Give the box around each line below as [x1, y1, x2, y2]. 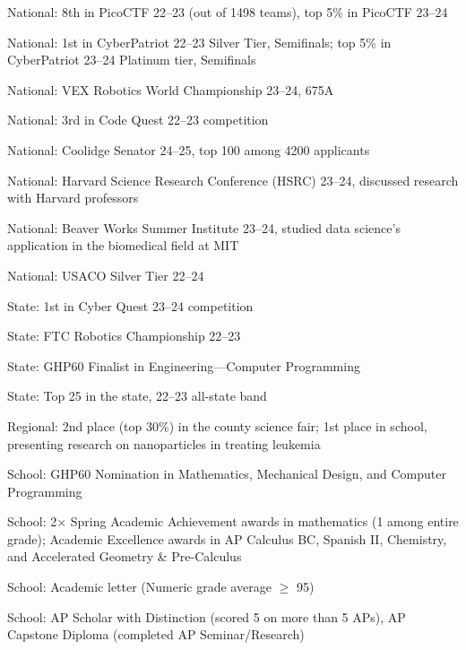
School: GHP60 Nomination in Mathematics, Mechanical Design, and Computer [7, 464, 446, 483]
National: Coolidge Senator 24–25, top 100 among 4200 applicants [7, 140, 370, 159]
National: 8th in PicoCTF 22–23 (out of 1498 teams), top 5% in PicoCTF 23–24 [7, 3, 448, 21]
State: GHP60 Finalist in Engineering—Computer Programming [7, 356, 360, 375]
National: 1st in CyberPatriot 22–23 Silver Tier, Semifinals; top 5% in [7, 32, 392, 51]
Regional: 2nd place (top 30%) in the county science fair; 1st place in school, [7, 416, 427, 435]
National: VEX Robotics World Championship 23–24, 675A [7, 80, 334, 99]
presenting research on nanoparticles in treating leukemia [7, 434, 321, 453]
